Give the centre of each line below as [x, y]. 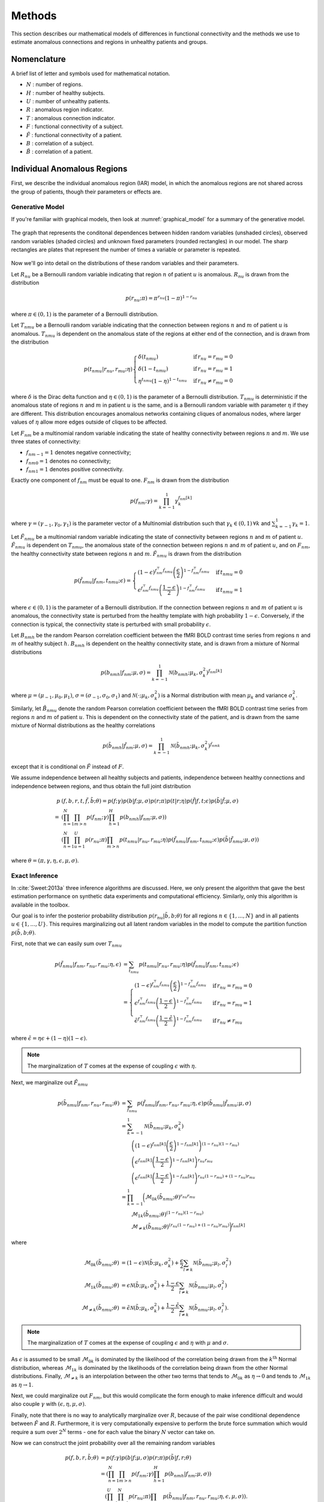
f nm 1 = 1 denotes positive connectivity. [75, 470]
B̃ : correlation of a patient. [59, 152]
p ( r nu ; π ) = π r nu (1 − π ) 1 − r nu [161, 299]
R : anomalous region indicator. [65, 110]
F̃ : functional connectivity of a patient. [74, 135]
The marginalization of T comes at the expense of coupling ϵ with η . [112, 1066]
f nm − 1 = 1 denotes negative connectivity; [79, 453]
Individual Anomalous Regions [69, 169]
